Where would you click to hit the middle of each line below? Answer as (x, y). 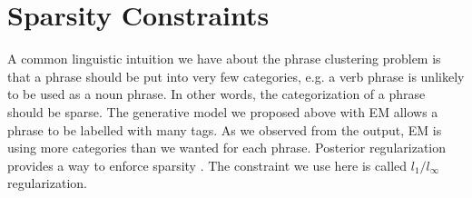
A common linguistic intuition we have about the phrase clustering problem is (224, 59)
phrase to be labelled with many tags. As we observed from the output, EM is (225, 129)
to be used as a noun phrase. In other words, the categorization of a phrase (216, 94)
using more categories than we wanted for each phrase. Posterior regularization (227, 148)
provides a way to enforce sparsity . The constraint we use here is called (207, 165)
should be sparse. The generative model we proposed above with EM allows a (223, 111)
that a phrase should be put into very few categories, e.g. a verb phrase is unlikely (236, 76)
